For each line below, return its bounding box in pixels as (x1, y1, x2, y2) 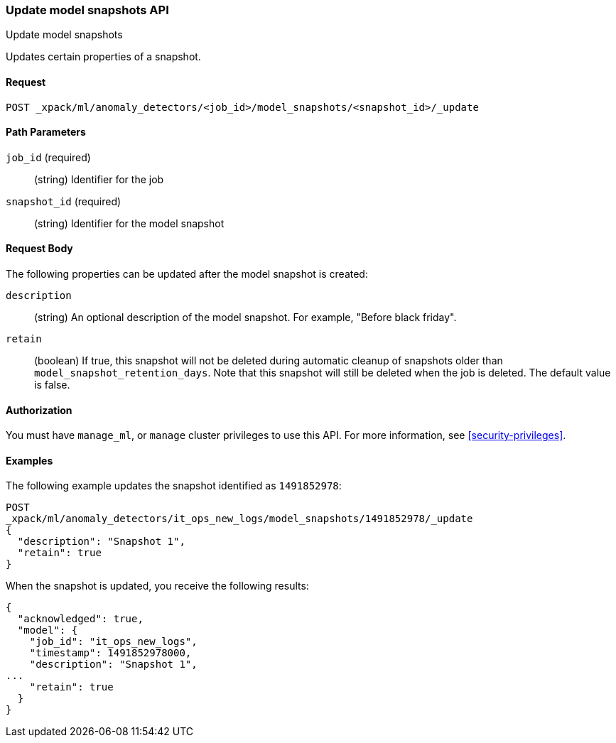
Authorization (6, 403, 72, 416)
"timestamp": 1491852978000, (29, 647, 192, 659)
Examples (6, 454, 53, 467)
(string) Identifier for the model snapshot (34, 217, 225, 229)
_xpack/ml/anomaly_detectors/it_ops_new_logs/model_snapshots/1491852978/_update (6, 513, 473, 525)
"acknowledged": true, (17, 613, 144, 625)
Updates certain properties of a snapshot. (6, 50, 201, 63)
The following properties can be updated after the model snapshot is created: (6, 268, 368, 281)
